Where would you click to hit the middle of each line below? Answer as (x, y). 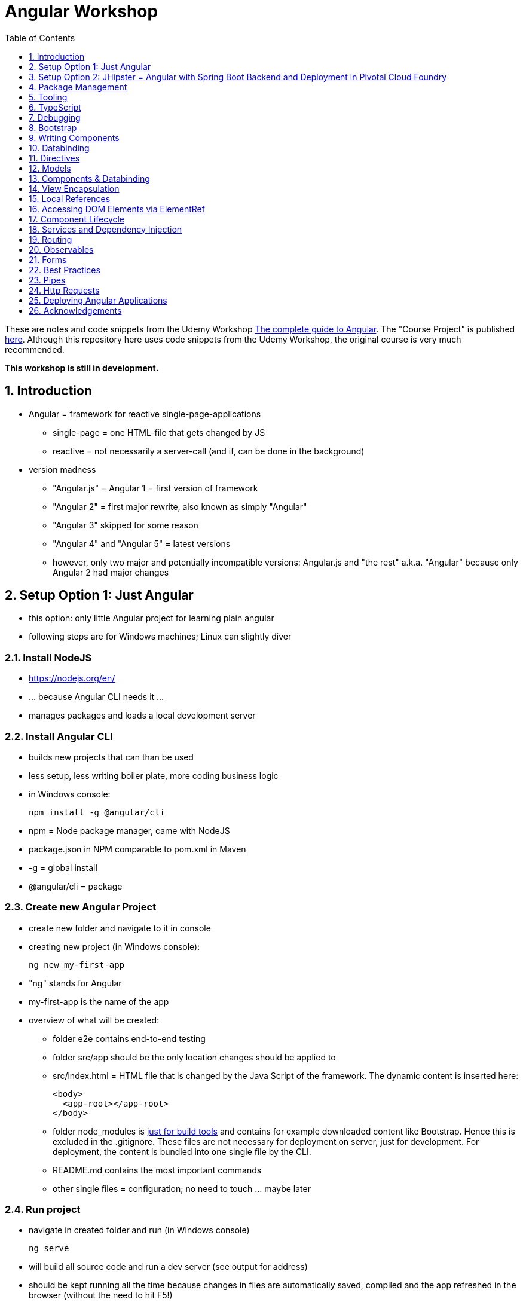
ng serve (49, 1248)
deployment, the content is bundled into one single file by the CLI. (182, 1151)
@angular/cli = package (76, 886)
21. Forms (48, 259)
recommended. (35, 349)
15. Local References (70, 198)
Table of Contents (40, 38)
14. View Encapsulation (74, 188)
